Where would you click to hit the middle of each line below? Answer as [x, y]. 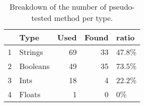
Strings [31, 52]
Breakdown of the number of [58, 7]
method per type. [84, 18]
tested [41, 18]
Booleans [35, 66]
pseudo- [122, 7]
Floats [30, 94]
